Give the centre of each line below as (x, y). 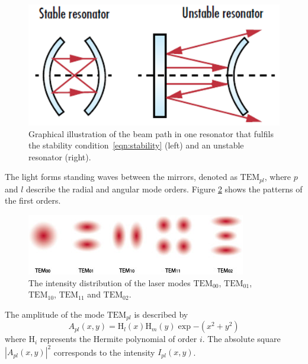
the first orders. (33, 200)
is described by (161, 314)
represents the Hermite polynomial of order (118, 339)
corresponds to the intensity (104, 352)
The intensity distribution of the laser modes (110, 282)
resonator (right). (60, 156)
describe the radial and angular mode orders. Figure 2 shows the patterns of (164, 189)
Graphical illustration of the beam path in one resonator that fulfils (151, 133)
